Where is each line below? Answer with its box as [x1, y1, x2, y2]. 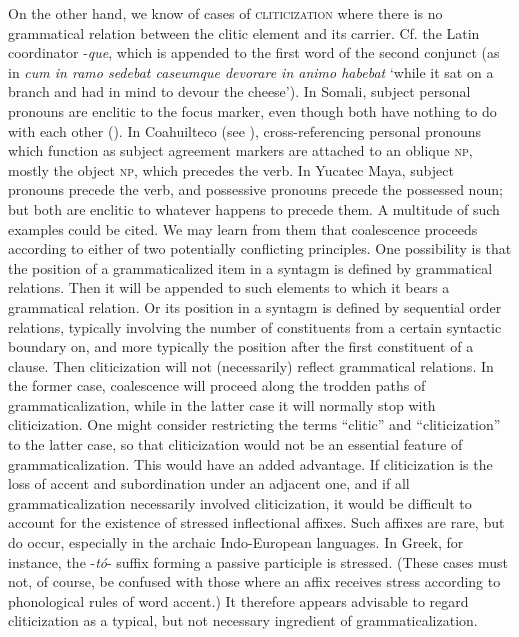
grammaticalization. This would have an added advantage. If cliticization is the [8, 453, 493, 474]
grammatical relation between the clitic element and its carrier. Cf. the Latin [8, 22, 480, 43]
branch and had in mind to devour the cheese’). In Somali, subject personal [8, 81, 471, 102]
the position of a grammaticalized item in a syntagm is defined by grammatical [8, 257, 493, 278]
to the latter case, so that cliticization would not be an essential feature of [8, 434, 463, 455]
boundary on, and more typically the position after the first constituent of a [8, 336, 474, 357]
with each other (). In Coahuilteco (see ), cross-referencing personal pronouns [8, 120, 482, 141]
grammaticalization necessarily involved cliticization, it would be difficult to [8, 492, 472, 513]
